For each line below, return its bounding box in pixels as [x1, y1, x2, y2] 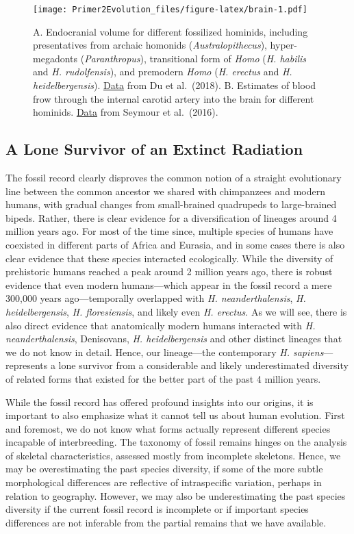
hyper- [270, 38, 297, 52]
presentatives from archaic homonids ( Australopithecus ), [33, 38, 267, 52]
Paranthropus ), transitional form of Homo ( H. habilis [84, 51, 307, 65]
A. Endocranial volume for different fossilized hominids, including [33, 24, 308, 38]
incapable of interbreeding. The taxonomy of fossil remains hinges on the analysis [5, 435, 347, 449]
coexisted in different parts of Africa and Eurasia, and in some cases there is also [5, 237, 345, 251]
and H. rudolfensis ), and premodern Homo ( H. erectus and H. [33, 64, 292, 79]
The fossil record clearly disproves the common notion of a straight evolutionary [5, 170, 342, 185]
